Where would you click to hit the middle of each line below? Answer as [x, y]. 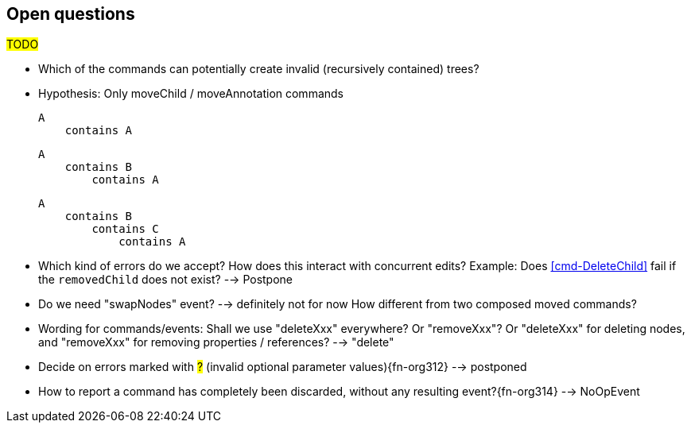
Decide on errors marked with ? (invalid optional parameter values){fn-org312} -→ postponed [283, 367]
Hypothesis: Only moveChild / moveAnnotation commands [191, 94]
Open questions [71, 14]
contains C [125, 229]
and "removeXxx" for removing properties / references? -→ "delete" [216, 342]
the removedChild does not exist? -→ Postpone [166, 280]
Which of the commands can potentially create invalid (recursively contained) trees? [259, 69]
